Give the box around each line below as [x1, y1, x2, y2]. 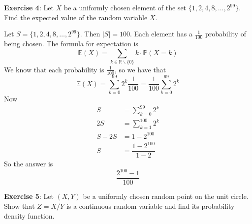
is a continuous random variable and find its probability [66, 201, 235, 211]
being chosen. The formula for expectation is [4, 38, 138, 49]
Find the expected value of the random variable [4, 12, 148, 22]
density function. [4, 210, 55, 221]
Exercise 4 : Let [4, 2, 54, 12]
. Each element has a [129, 29, 192, 39]
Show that [4, 201, 35, 211]
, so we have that [114, 64, 166, 74]
